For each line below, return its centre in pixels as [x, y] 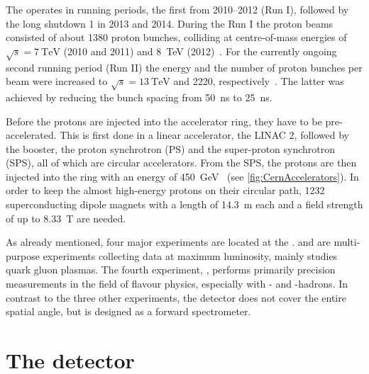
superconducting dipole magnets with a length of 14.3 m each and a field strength [184, 204]
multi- [347, 242]
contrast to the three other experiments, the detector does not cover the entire [176, 297]
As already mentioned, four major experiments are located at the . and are [168, 242]
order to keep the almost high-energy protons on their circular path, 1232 [165, 190]
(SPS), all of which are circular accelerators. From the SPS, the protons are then [181, 163]
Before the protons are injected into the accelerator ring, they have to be [164, 121]
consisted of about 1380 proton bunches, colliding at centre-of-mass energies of [176, 37]
